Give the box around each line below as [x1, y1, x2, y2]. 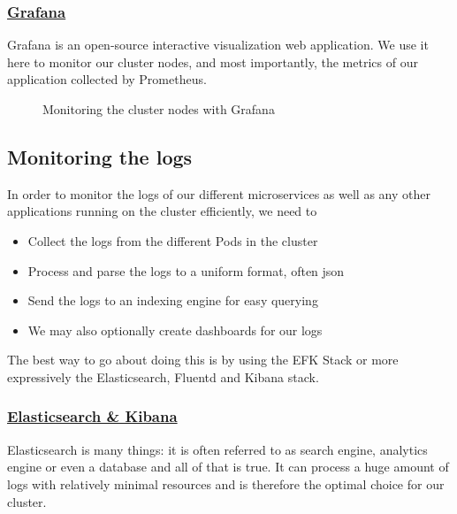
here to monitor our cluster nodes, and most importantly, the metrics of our [7, 52, 418, 71]
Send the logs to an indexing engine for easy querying [27, 291, 318, 310]
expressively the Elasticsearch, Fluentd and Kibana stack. [7, 367, 319, 386]
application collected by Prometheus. [7, 70, 207, 88]
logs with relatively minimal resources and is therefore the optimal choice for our [7, 474, 445, 493]
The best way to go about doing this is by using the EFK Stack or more [7, 350, 399, 369]
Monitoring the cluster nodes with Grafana [42, 100, 275, 118]
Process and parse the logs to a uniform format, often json [27, 261, 345, 280]
